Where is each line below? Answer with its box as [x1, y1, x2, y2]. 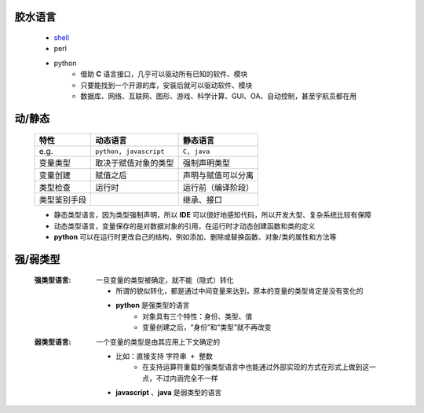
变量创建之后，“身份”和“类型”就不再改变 [142, 323, 272, 332]
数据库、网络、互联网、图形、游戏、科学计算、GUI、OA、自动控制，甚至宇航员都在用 [80, 91, 357, 101]
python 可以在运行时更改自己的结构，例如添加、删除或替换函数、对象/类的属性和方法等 [53, 232, 337, 242]
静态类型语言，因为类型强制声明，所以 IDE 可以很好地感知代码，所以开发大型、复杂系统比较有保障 [53, 210, 372, 220]
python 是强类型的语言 [115, 301, 190, 310]
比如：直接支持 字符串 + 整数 [115, 351, 214, 360]
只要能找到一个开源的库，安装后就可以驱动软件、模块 [80, 80, 253, 90]
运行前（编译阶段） [182, 182, 254, 193]
